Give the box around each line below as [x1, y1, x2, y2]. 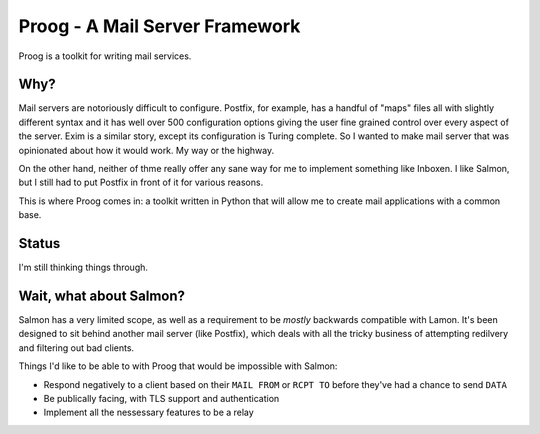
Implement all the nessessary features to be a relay [43, 406, 254, 419]
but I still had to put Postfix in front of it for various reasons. [18, 176, 264, 189]
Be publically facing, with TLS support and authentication [43, 392, 280, 404]
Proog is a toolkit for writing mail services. [18, 50, 192, 62]
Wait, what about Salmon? [18, 287, 185, 304]
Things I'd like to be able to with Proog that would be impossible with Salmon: [18, 360, 338, 372]
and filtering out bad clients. [18, 341, 135, 354]
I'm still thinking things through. [18, 261, 149, 274]
